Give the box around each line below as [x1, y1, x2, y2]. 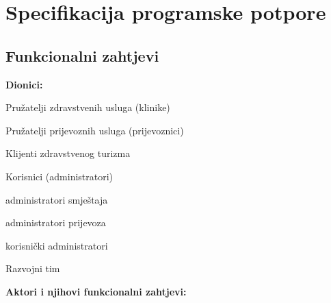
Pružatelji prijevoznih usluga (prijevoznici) [5, 123, 184, 137]
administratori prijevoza [5, 215, 106, 230]
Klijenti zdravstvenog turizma [5, 146, 131, 160]
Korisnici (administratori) [5, 169, 114, 183]
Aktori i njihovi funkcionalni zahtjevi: [5, 284, 187, 298]
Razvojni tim [5, 261, 60, 276]
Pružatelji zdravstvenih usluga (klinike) [5, 100, 170, 114]
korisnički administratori [5, 238, 108, 252]
